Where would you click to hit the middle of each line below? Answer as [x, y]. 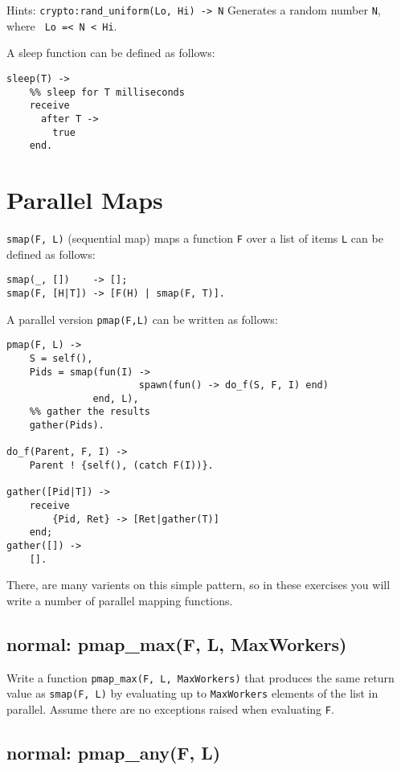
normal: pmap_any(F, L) [114, 753]
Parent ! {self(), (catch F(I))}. [121, 466]
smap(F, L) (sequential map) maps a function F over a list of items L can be [195, 238]
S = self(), [61, 358]
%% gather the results [90, 412]
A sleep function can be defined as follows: [111, 53]
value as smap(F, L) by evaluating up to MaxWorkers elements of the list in [192, 693]
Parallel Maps [85, 200]
